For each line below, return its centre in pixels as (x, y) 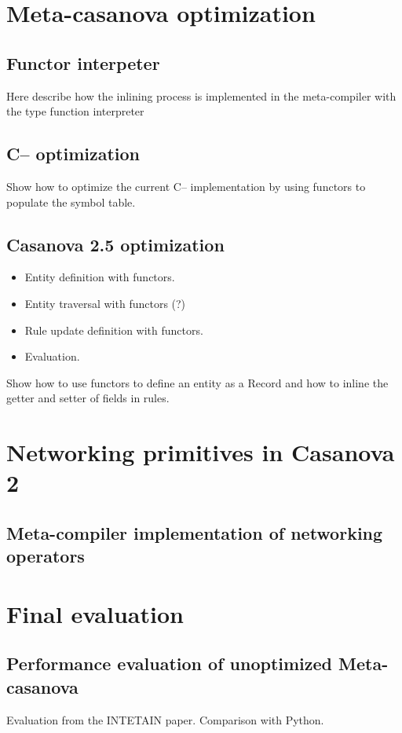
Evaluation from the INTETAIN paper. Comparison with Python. (165, 719)
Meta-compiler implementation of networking (195, 532)
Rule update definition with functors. (114, 330)
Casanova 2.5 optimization (115, 244)
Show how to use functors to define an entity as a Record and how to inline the (197, 382)
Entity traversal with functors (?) (105, 303)
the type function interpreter (75, 111)
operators (46, 556)
